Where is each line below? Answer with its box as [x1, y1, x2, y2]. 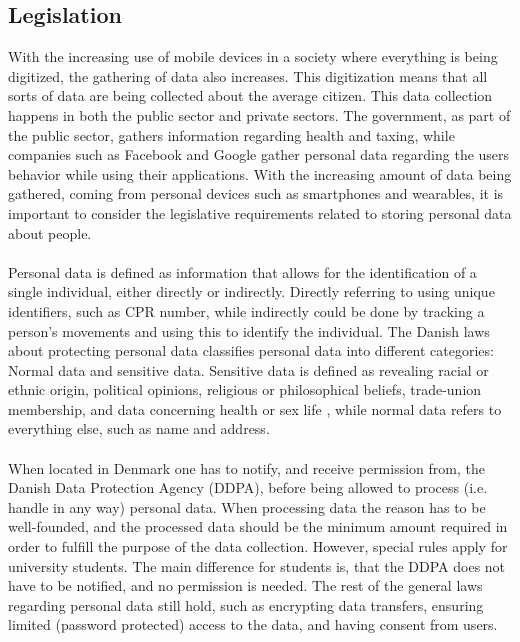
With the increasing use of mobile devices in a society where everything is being [8, 46, 498, 67]
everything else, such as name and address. [8, 418, 270, 439]
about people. [8, 222, 92, 243]
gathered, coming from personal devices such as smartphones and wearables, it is [8, 183, 504, 204]
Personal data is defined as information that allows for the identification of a [8, 261, 477, 282]
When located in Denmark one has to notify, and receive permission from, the [8, 457, 485, 478]
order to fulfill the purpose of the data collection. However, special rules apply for [8, 536, 508, 557]
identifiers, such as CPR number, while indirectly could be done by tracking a [8, 300, 485, 321]
